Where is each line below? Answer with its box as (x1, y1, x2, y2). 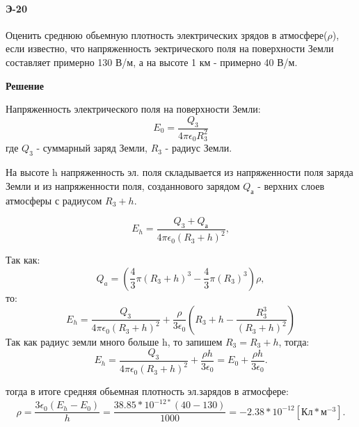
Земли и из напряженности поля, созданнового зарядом (6, 178, 240, 193)
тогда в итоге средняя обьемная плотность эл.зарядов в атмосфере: (6, 384, 289, 398)
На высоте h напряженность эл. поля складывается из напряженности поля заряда (6, 165, 353, 179)
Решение (6, 78, 44, 92)
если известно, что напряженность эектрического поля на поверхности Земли (6, 41, 334, 56)
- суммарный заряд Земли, (36, 140, 147, 155)
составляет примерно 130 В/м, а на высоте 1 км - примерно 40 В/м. (6, 54, 298, 69)
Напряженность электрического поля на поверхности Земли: (6, 102, 261, 116)
